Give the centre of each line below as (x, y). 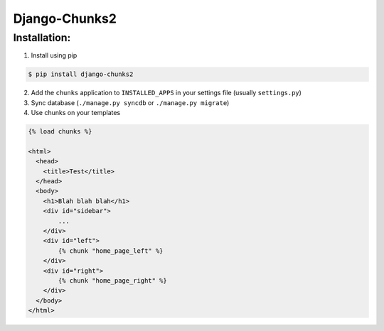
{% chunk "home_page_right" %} (112, 280)
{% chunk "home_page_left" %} (111, 251)
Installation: (42, 38)
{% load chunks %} (60, 132)
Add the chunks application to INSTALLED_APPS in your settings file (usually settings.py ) (166, 93)
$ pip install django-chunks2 (81, 74)
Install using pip (54, 55)
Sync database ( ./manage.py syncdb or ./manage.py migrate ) (130, 102)
